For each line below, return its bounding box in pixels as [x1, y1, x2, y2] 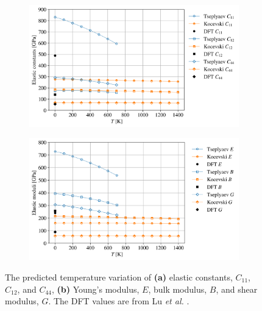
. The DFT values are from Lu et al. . [48, 295, 189, 307]
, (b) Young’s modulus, [51, 282, 140, 295]
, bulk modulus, [148, 282, 207, 295]
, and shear [216, 282, 258, 295]
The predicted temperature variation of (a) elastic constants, [5, 270, 233, 283]
